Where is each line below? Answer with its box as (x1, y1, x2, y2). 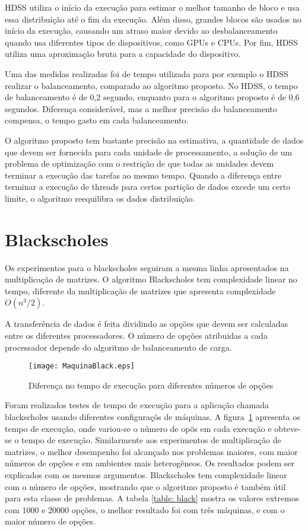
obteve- (274, 422, 301, 434)
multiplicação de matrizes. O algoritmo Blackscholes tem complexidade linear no (5, 273, 297, 285)
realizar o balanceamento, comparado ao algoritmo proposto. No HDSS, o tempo (5, 79, 298, 91)
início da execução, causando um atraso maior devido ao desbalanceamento (5, 24, 278, 37)
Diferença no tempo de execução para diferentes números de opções (28, 379, 274, 391)
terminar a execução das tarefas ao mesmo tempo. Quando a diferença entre (5, 168, 281, 181)
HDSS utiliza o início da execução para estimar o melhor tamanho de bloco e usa (5, 1, 300, 13)
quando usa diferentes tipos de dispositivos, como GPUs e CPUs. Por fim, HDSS (5, 36, 298, 48)
